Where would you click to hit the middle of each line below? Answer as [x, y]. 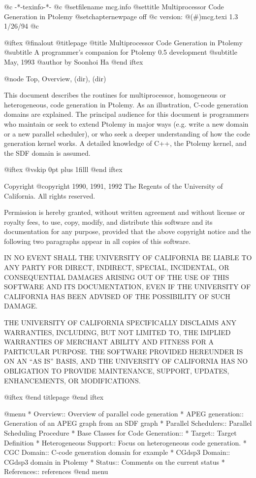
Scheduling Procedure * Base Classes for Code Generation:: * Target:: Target [120, 432]
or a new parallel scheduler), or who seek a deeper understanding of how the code [127, 133]
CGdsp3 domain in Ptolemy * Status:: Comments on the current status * [114, 461]
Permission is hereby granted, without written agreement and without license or [125, 212]
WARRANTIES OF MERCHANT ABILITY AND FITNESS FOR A [109, 342]
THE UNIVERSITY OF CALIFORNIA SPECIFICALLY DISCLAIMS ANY [120, 323]
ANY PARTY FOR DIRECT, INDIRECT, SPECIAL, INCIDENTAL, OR [117, 267]
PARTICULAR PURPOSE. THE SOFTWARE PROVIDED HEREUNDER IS [124, 351]
